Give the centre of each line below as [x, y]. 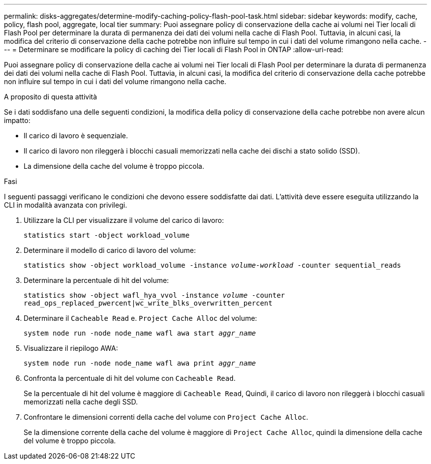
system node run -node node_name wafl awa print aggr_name [140, 363]
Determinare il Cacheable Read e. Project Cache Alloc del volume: [140, 318]
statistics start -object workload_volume [107, 235]
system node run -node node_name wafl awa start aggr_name [140, 333]
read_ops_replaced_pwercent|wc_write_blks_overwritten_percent [148, 303]
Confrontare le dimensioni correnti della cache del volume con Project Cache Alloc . [166, 417]
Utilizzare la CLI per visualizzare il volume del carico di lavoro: [124, 220]
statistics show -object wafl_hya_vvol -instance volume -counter [154, 295]
